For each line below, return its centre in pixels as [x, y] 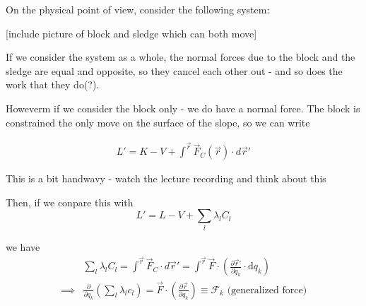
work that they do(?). [53, 84]
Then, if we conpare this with [70, 202]
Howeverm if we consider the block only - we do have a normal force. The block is [183, 108]
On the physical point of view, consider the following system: [138, 9]
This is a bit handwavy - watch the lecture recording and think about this [166, 178]
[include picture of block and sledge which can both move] [131, 33]
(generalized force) [267, 290]
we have [23, 246]
